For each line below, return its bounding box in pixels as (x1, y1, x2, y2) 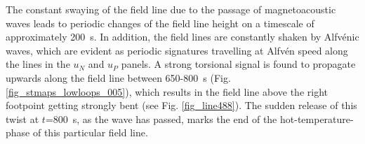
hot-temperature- (279, 111, 354, 126)
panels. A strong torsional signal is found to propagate (121, 57, 356, 71)
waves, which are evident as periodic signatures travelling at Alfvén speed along (6, 43, 348, 57)
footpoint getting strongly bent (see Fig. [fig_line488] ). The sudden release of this (6, 98, 357, 113)
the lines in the (6, 57, 70, 71)
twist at (6, 111, 39, 126)
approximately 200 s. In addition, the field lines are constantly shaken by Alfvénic (6, 29, 359, 44)
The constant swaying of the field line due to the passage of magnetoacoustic (6, 2, 336, 16)
